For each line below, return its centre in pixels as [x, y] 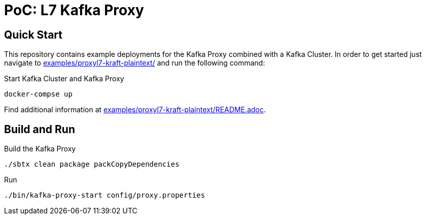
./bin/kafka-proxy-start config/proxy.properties [105, 195]
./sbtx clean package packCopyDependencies [92, 164]
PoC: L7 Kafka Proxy [74, 10]
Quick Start [33, 35]
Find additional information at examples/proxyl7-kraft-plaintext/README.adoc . [135, 110]
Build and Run [40, 129]
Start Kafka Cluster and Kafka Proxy [64, 79]
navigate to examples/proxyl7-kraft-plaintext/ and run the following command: [135, 63]
